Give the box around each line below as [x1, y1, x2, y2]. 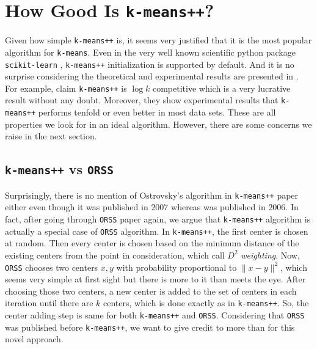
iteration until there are [5, 296, 93, 309]
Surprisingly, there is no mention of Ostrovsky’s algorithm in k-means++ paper [5, 188, 299, 201]
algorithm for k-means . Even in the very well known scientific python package [5, 45, 296, 58]
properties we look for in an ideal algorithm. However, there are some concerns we [5, 117, 312, 130]
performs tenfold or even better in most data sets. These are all [38, 106, 276, 119]
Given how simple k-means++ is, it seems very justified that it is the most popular [5, 34, 312, 46]
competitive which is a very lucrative [152, 81, 291, 94]
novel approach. [5, 332, 64, 345]
